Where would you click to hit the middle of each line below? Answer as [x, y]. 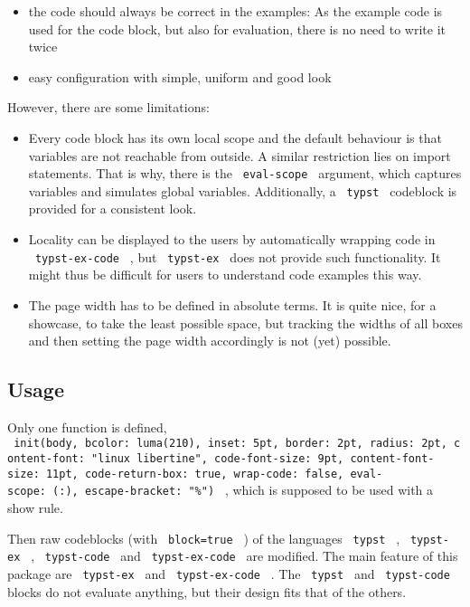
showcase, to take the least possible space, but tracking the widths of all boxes [245, 322]
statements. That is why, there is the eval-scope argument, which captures [245, 173]
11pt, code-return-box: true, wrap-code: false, [195, 474]
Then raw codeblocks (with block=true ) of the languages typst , [204, 538]
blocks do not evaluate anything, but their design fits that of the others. [207, 591]
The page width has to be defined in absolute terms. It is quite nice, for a [232, 304]
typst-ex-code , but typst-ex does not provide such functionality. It [238, 256]
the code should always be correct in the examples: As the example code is [235, 11]
